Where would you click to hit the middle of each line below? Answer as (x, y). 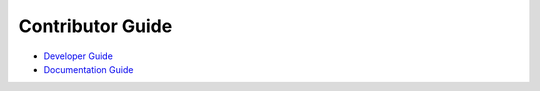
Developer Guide (78, 56)
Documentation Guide (88, 69)
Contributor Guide (95, 26)
